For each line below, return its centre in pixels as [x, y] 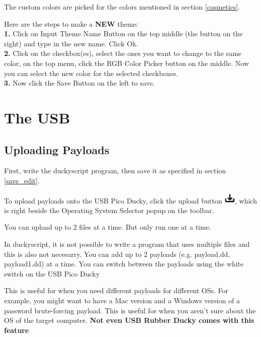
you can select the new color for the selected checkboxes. [91, 73]
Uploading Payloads [57, 149]
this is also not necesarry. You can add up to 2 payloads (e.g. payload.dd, [117, 254]
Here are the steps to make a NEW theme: [71, 23]
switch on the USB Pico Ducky [52, 273]
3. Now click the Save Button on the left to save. [79, 83]
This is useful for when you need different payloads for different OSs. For [116, 290]
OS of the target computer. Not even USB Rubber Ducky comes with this [129, 320]
